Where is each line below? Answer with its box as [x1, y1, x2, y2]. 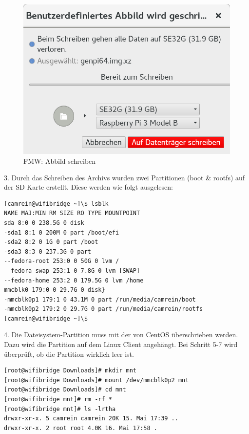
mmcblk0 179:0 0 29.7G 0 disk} [4, 286, 105, 294]
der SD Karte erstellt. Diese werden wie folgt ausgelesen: [4, 182, 173, 192]
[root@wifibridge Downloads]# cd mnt [4, 386, 126, 393]
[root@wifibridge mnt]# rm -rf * [4, 396, 112, 403]
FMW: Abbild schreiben [23, 155, 96, 166]
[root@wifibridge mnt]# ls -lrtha [4, 405, 116, 412]
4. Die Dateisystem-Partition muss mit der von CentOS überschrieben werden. [4, 329, 238, 340]
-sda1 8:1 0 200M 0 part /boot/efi [4, 229, 119, 236]
